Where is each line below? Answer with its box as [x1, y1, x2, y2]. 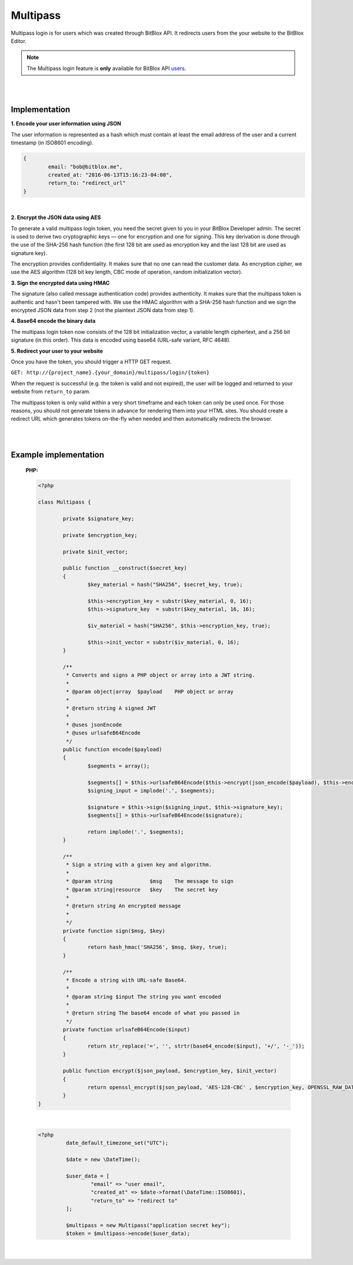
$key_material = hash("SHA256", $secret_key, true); [87, 581, 243, 588]
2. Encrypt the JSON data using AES [11, 214, 101, 221]
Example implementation [11, 449, 105, 459]
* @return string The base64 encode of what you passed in [65, 1010, 240, 1016]
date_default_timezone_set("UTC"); [65, 1140, 169, 1147]
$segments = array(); [87, 763, 150, 769]
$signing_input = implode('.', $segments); [87, 787, 215, 794]
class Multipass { [38, 499, 91, 506]
